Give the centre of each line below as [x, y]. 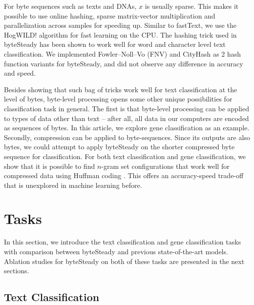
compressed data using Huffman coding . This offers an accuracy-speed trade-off [124, 175]
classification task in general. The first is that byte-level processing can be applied [127, 108]
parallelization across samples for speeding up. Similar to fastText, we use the [120, 25]
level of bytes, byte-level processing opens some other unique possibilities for [118, 99]
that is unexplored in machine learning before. [73, 185]
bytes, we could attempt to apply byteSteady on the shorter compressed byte [119, 147]
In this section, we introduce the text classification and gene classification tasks [123, 242]
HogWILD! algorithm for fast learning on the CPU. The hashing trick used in [120, 34]
